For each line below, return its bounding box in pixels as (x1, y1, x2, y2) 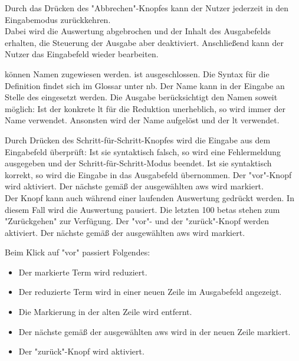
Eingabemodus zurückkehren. (5, 13, 111, 25)
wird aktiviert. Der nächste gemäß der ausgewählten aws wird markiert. (5, 180, 264, 192)
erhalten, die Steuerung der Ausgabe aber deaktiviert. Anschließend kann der (5, 36, 284, 48)
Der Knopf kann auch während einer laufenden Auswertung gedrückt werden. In (5, 191, 294, 204)
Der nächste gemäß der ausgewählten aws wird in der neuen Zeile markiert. (18, 325, 291, 337)
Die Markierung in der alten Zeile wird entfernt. (18, 306, 192, 318)
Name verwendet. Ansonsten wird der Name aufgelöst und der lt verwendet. (5, 114, 280, 126)
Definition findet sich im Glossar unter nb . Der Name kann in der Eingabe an (5, 79, 285, 91)
